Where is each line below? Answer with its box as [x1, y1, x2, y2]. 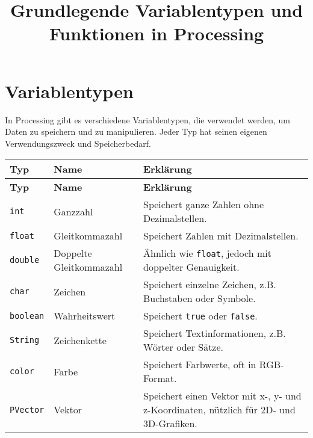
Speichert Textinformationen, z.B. [143, 326, 286, 341]
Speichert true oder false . [143, 309, 258, 323]
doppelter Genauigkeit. [143, 260, 240, 274]
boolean [10, 310, 45, 321]
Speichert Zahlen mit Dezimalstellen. [143, 229, 299, 243]
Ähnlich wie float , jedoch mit [143, 246, 271, 261]
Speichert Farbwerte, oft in [143, 357, 256, 372]
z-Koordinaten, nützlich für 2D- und [143, 403, 296, 417]
